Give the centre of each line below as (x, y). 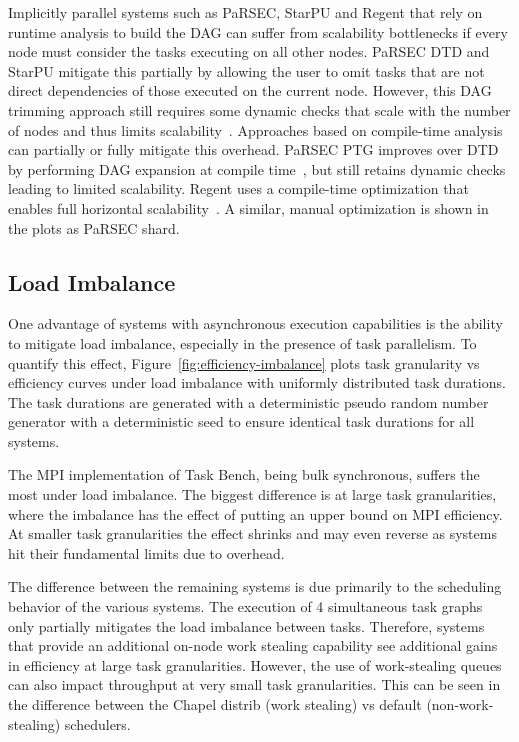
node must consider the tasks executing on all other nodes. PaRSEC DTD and (249, 51)
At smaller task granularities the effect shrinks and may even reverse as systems (252, 533)
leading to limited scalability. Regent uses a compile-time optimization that (238, 188)
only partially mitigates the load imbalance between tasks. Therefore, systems (246, 625)
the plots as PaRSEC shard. (94, 227)
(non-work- (460, 704)
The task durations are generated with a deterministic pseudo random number (248, 401)
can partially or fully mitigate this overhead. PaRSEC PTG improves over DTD (253, 149)
